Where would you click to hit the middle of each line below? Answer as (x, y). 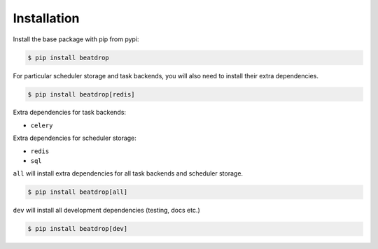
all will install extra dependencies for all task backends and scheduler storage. (128, 173)
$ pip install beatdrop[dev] (78, 229)
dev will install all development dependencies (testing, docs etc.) (107, 211)
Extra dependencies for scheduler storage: (75, 138)
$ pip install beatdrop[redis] (82, 94)
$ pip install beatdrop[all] (78, 192)
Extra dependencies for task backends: (69, 113)
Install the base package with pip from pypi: (76, 39)
